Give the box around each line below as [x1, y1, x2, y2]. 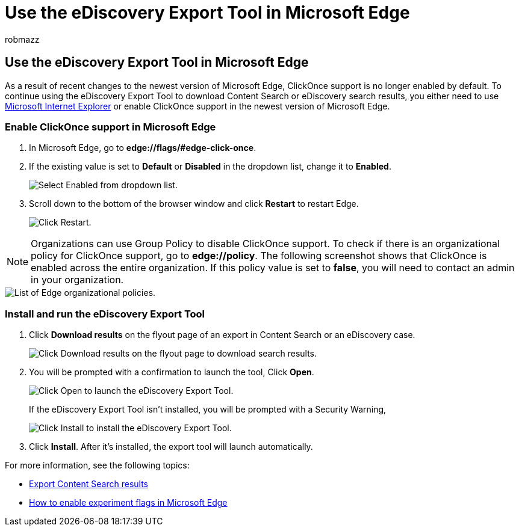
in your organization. [31, 274, 124, 286]
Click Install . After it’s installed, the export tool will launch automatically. [29, 441, 313, 452]
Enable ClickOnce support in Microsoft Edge [5, 120, 216, 133]
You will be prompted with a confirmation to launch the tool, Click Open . [29, 367, 314, 378]
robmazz [5, 34, 40, 45]
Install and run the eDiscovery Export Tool [5, 307, 205, 320]
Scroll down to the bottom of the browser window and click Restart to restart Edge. [29, 198, 359, 209]
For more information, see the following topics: [5, 460, 190, 471]
